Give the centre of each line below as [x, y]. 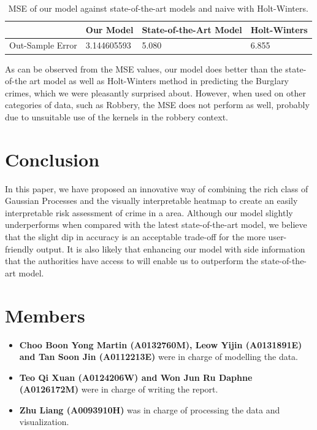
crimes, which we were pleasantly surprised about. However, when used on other [155, 92]
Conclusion [52, 159]
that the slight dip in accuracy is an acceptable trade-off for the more [135, 237]
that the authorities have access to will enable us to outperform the [132, 261]
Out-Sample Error [43, 45]
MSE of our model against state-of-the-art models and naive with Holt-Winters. [158, 8]
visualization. [44, 422]
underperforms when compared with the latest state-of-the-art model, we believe [156, 225]
